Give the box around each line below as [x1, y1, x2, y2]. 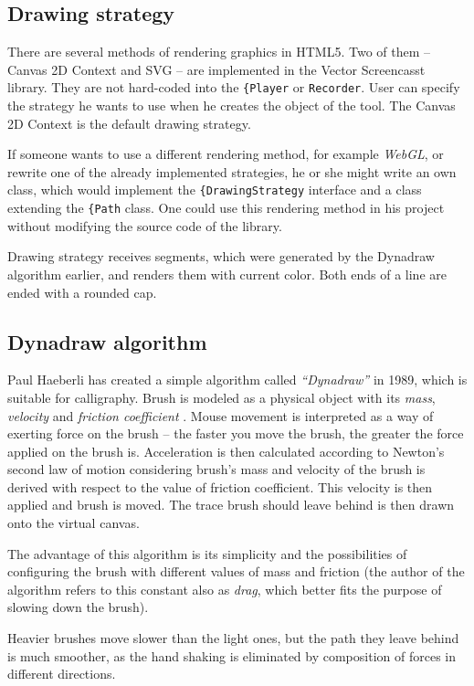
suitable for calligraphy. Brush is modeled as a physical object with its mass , [7, 387, 436, 406]
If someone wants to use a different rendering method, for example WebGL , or [7, 144, 444, 164]
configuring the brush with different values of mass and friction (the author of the [7, 562, 465, 581]
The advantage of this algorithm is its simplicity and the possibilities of [7, 544, 407, 563]
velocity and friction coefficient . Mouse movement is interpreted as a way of [7, 406, 434, 425]
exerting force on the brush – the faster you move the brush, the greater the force [7, 424, 464, 443]
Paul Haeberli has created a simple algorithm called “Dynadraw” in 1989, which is [7, 370, 468, 389]
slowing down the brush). [7, 597, 149, 617]
